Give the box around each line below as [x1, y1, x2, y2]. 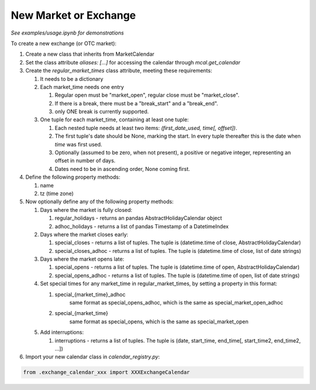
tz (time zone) [40, 190, 74, 197]
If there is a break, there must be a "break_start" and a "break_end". [54, 100, 219, 107]
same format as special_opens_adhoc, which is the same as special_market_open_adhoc [69, 299, 283, 306]
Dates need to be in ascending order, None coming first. [54, 165, 190, 172]
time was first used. [54, 141, 102, 148]
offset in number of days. [54, 157, 116, 164]
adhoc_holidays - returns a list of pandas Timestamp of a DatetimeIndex [54, 223, 229, 230]
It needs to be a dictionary [40, 75, 104, 82]
